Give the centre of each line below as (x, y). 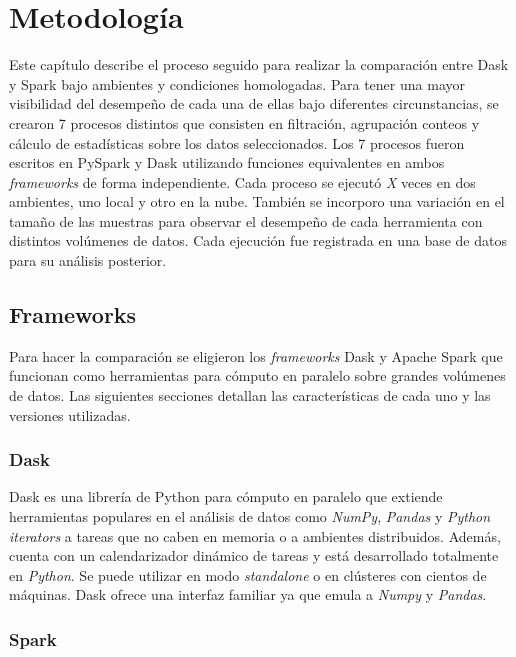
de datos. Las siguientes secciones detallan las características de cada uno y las (250, 395)
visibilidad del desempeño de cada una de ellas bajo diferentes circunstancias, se (254, 103)
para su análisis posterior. (88, 260)
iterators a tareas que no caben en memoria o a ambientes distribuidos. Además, (255, 535)
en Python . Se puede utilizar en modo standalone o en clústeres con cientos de (248, 574)
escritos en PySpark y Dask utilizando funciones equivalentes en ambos (227, 162)
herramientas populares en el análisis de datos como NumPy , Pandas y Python (250, 516)
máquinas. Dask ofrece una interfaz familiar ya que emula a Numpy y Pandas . (248, 594)
